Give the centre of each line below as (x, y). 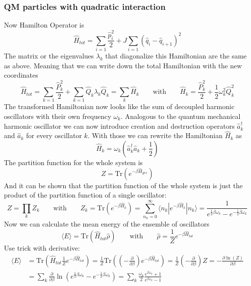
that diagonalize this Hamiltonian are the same (176, 56)
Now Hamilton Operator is (44, 25)
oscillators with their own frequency (58, 116)
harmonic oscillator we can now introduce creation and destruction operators (119, 126)
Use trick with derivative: (42, 248)
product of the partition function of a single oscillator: (85, 195)
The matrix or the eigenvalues (49, 56)
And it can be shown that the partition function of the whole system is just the (123, 185)
